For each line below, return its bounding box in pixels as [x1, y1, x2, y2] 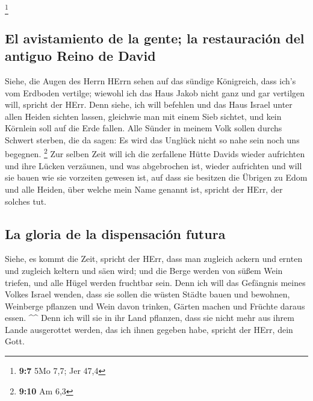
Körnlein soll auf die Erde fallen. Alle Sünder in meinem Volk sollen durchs [5, 122, 282, 134]
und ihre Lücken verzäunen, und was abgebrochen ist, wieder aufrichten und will [5, 159, 302, 172]
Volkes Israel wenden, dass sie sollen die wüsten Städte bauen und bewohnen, [5, 288, 290, 300]
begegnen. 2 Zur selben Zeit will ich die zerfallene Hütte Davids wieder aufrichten [5, 146, 305, 160]
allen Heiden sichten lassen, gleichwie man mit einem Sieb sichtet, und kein [5, 110, 282, 122]
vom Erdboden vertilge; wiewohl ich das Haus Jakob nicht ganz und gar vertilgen [5, 86, 305, 99]
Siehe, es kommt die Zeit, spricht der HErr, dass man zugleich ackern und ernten [5, 252, 303, 265]
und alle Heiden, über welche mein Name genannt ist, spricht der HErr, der [5, 182, 283, 195]
